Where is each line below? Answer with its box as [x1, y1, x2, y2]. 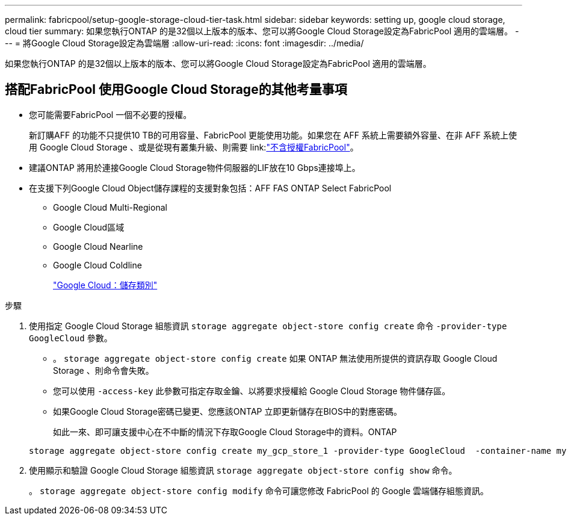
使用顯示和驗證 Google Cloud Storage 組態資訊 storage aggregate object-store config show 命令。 [29, 465, 457, 475]
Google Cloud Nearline [53, 241, 143, 252]
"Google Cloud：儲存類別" [53, 279, 158, 290]
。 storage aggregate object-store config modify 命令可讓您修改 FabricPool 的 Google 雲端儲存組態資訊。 [29, 485, 489, 496]
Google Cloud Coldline [53, 259, 142, 270]
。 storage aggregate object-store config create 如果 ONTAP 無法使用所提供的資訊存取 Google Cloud [53, 353, 498, 364]
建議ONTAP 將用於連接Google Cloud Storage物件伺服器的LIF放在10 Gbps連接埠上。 [29, 162, 360, 173]
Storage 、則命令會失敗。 [53, 365, 154, 376]
